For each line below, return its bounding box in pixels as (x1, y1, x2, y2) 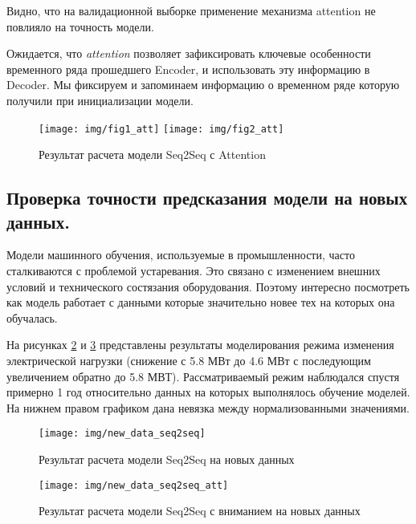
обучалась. (6, 309, 58, 326)
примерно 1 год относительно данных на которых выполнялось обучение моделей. (6, 384, 410, 400)
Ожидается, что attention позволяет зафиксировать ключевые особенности (6, 45, 371, 62)
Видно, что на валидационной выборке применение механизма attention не (6, 2, 376, 18)
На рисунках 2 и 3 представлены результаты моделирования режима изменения (6, 336, 394, 353)
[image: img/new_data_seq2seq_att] (39, 479, 229, 491)
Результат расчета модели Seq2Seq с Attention (39, 146, 266, 163)
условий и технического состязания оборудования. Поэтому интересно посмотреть (6, 278, 410, 294)
